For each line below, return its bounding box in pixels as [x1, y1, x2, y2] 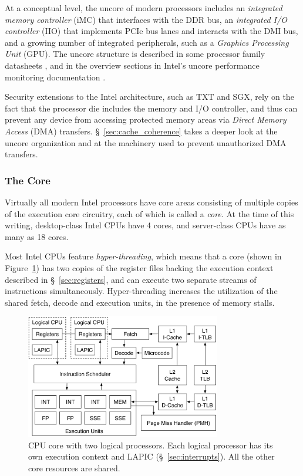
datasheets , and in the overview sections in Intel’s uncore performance [5, 59, 260, 71]
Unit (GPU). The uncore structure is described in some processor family [5, 48, 265, 60]
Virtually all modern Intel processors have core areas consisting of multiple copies [5, 195, 298, 208]
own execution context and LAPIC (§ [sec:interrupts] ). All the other [28, 450, 275, 463]
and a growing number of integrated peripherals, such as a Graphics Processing [5, 36, 289, 48]
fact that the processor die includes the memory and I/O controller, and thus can [5, 102, 298, 114]
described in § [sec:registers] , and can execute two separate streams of [5, 273, 257, 285]
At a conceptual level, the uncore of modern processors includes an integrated [5, 2, 282, 13]
